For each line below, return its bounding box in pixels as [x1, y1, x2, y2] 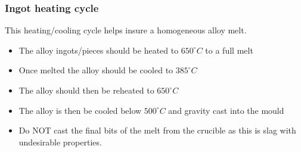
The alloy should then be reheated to [18, 84, 154, 96]
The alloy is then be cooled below [18, 104, 142, 116]
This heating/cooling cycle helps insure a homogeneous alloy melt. [5, 24, 247, 36]
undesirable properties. [18, 135, 102, 148]
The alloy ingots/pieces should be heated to [18, 44, 179, 56]
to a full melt [205, 44, 253, 56]
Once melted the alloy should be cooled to [18, 64, 173, 76]
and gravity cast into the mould [168, 104, 284, 116]
